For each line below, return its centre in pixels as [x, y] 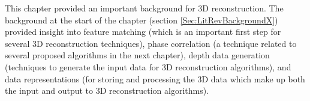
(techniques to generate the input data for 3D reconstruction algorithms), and [148, 66]
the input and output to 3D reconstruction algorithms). [107, 90]
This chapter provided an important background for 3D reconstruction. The [144, 8]
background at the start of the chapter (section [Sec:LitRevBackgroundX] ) [142, 20]
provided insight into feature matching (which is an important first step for [143, 32]
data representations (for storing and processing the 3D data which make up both [155, 78]
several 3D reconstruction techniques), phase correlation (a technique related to [151, 43]
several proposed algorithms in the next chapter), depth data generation [137, 55]
